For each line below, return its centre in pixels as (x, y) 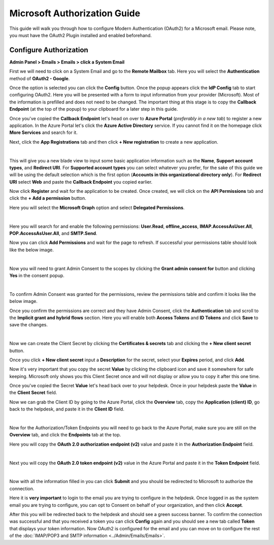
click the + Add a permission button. (48, 198)
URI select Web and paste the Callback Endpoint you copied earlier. (81, 182)
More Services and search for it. (44, 132)
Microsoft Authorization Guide (75, 13)
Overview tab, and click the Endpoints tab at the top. (65, 435)
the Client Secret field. (33, 393)
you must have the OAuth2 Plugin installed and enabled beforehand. (81, 35)
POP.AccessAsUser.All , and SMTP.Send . (53, 233)
